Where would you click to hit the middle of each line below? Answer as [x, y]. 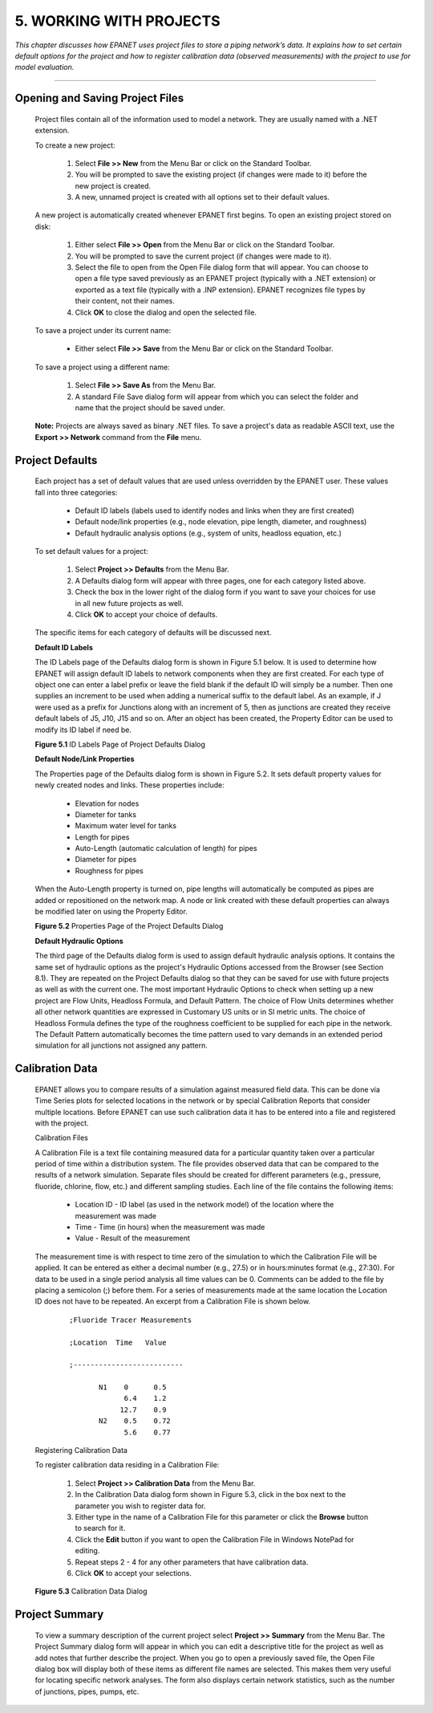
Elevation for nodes [107, 804]
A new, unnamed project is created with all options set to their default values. [202, 197]
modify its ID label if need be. [83, 730]
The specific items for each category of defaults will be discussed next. [153, 633]
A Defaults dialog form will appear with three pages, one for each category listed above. [221, 580]
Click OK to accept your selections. [133, 1573]
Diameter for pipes [106, 860]
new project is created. [113, 185]
